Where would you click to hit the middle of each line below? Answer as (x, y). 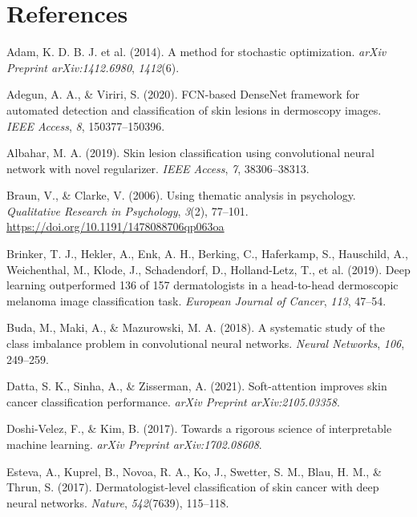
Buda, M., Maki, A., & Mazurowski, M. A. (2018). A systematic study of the (196, 327)
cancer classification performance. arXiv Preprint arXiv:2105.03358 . (173, 401)
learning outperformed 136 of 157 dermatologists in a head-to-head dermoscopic (202, 285)
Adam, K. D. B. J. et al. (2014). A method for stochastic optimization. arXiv (196, 52)
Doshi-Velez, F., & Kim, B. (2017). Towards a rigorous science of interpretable (199, 428)
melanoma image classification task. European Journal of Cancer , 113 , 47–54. (196, 300)
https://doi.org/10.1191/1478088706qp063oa (115, 226)
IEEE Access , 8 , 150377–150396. (86, 125)
